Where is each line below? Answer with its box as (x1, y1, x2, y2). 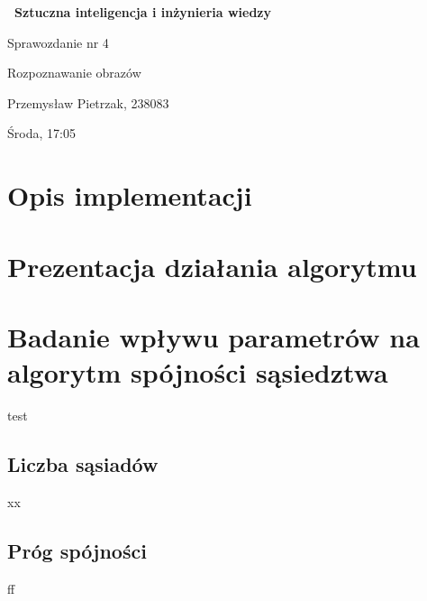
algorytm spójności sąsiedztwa (7, 354, 388, 391)
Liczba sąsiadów (7, 450, 159, 478)
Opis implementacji (7, 177, 252, 214)
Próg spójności (7, 536, 147, 564)
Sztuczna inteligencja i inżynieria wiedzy (14, 3, 272, 21)
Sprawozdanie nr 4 (7, 32, 109, 51)
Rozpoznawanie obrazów (7, 63, 141, 82)
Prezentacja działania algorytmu (7, 247, 417, 284)
